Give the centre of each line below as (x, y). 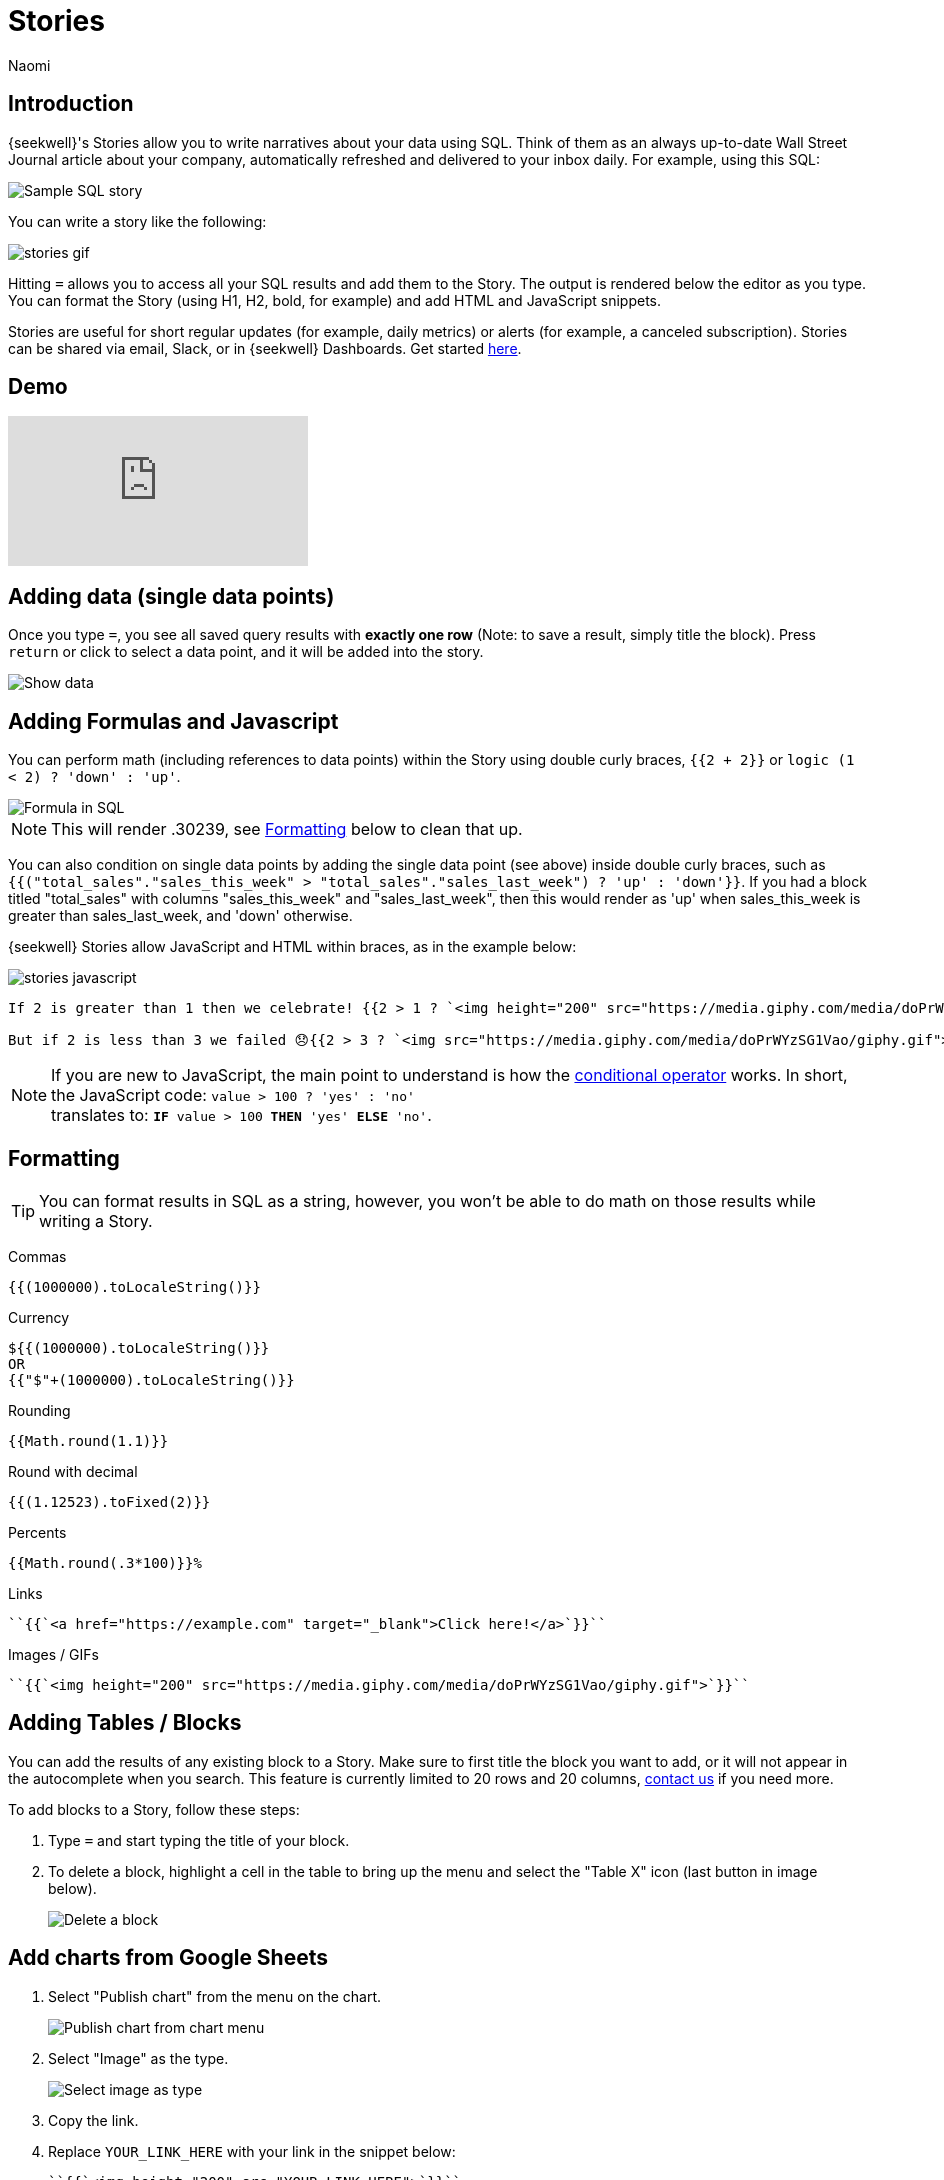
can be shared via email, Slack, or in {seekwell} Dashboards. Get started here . (265, 348)
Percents (37, 1532)
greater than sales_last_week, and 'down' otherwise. (180, 916)
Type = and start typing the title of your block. (199, 1840)
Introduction (71, 104)
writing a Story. (96, 1220)
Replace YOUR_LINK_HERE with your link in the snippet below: (252, 2151)
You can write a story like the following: (137, 221)
